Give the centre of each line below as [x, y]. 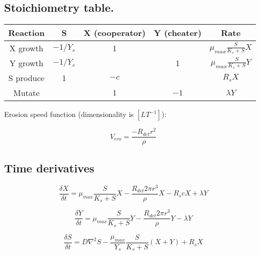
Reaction [27, 33]
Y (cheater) [178, 33]
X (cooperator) [115, 33]
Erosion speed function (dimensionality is [69, 114]
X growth [26, 48]
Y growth [26, 63]
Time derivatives [49, 168]
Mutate [26, 93]
